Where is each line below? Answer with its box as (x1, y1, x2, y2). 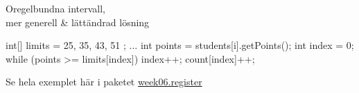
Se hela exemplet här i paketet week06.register (6, 74, 202, 89)
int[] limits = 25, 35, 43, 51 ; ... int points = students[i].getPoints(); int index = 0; (6, 38, 354, 52)
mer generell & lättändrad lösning (6, 14, 150, 29)
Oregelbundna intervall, (6, 1, 106, 15)
